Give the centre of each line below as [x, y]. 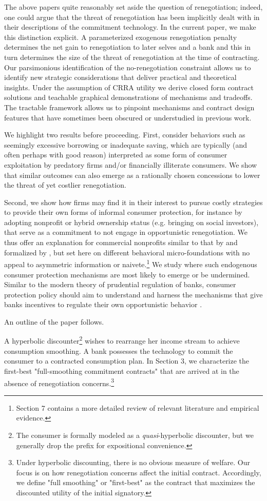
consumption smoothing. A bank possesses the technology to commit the [119, 350]
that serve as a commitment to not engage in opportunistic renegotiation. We [126, 232]
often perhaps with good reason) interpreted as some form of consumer [116, 155]
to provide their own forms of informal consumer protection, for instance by [123, 212]
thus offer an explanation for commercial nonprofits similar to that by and [121, 242]
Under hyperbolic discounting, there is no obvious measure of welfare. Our [133, 462]
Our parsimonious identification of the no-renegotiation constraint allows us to [128, 67]
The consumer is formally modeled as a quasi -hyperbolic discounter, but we [135, 435]
